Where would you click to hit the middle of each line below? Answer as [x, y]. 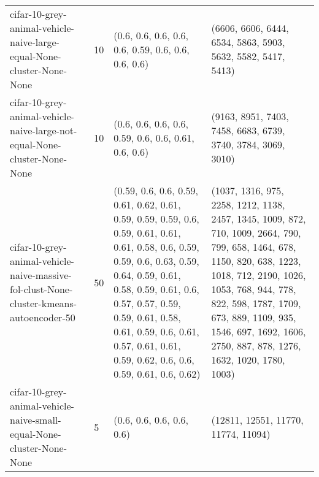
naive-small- [36, 420]
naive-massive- [41, 275]
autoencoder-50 [43, 317]
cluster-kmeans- [44, 303]
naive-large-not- [44, 130]
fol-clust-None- [41, 289]
